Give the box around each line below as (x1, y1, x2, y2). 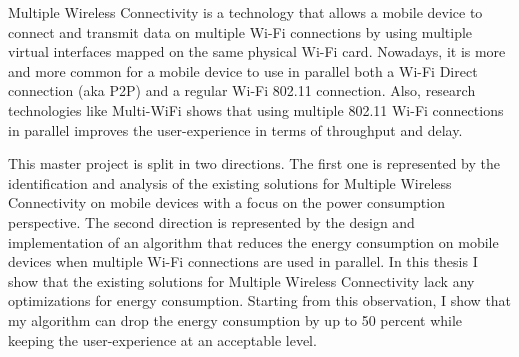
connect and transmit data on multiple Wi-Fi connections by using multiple (8, 21, 473, 42)
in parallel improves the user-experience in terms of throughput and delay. (8, 119, 463, 140)
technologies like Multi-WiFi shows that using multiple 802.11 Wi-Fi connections (8, 99, 504, 120)
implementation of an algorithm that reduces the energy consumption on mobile (8, 231, 499, 252)
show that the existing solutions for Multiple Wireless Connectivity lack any (8, 270, 475, 291)
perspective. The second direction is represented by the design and (8, 211, 415, 232)
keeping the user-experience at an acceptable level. (8, 329, 317, 350)
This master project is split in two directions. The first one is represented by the (8, 153, 500, 174)
